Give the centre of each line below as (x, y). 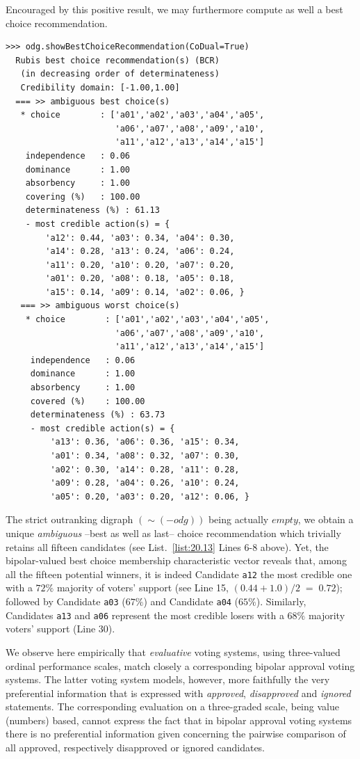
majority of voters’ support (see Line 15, (142, 588)
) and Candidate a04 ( (191, 601)
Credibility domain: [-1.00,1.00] (100, 87)
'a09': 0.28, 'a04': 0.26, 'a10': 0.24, (145, 483)
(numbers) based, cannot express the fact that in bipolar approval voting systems (179, 720)
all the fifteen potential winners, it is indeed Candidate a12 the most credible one (179, 574)
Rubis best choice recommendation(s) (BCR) (117, 60)
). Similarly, (281, 601)
